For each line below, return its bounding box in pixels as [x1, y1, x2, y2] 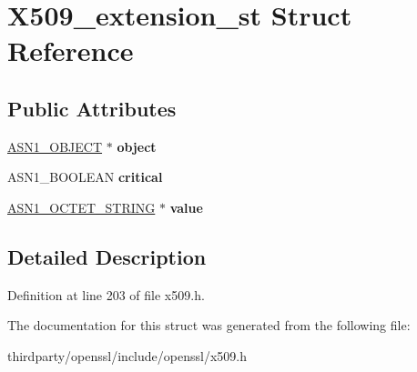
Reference [7, 32, 134, 69]
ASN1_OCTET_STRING [7, 197, 156, 216]
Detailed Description [7, 242, 207, 270]
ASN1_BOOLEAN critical [7, 167, 163, 186]
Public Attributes [7, 94, 177, 122]
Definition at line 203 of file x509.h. [7, 285, 205, 304]
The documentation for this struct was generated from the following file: [7, 316, 411, 335]
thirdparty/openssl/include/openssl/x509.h [7, 346, 247, 365]
